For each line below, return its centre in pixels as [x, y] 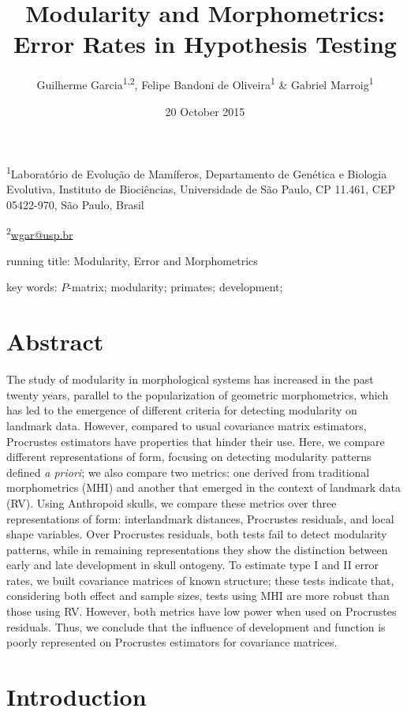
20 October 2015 [205, 111]
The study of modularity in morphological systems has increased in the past [190, 379]
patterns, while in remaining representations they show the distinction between [197, 549]
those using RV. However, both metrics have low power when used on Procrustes [202, 611]
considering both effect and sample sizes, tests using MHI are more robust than [198, 596]
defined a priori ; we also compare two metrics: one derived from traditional [188, 472]
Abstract [55, 341]
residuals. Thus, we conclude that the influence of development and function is [196, 626]
